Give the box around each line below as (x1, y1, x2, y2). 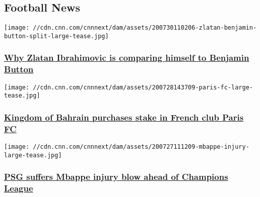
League (4, 182, 33, 194)
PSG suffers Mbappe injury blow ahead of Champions (4, 170, 228, 183)
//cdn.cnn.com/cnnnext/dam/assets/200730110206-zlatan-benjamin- (33, 24, 257, 32)
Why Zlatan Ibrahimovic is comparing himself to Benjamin (4, 51, 249, 64)
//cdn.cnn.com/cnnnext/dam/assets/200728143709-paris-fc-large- (33, 83, 253, 91)
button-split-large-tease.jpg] (4, 32, 109, 40)
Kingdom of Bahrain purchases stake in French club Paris (4, 111, 244, 123)
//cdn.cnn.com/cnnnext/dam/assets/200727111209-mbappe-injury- (33, 143, 249, 151)
